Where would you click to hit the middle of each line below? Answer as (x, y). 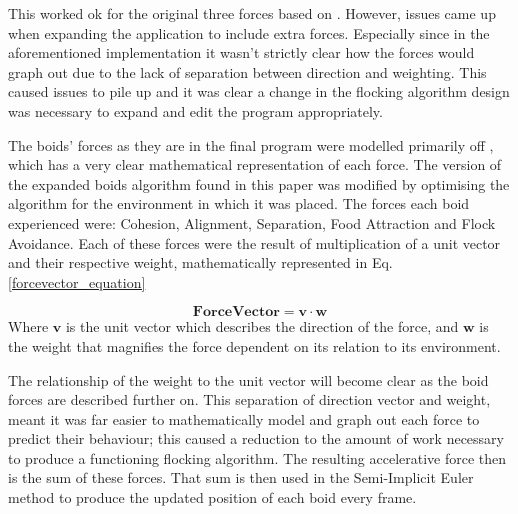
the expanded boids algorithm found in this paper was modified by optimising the (259, 183)
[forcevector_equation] (77, 281)
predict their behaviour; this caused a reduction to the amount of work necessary (256, 438)
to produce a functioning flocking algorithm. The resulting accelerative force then (257, 457)
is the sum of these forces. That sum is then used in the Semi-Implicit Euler (241, 477)
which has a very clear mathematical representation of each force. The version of (255, 164)
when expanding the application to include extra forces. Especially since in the (249, 32)
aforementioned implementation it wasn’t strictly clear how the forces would (241, 52)
